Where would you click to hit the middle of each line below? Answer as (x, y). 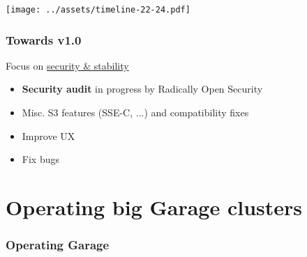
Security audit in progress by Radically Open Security (142, 89)
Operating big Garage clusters (154, 207)
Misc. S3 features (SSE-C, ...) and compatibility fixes (135, 112)
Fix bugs (40, 159)
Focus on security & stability (67, 65)
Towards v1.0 (44, 39)
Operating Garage (58, 245)
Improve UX (48, 135)
